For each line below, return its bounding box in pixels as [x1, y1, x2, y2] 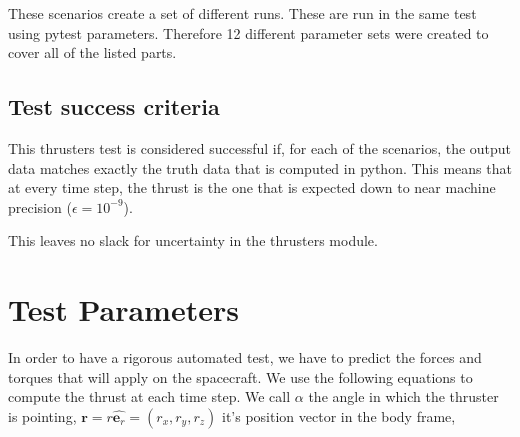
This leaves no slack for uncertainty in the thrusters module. [8, 230, 378, 251]
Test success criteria [8, 91, 220, 122]
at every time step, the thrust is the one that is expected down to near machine [8, 177, 496, 198]
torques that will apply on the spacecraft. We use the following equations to [8, 366, 473, 387]
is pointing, [8, 405, 77, 426]
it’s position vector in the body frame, [222, 405, 456, 426]
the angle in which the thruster [308, 386, 499, 407]
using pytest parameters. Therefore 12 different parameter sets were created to [8, 22, 489, 43]
